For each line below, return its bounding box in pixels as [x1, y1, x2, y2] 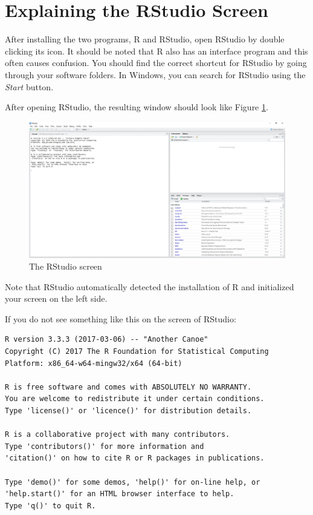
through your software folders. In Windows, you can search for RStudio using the [5, 68, 306, 81]
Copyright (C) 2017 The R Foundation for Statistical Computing [5, 347, 269, 356]
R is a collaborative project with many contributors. [5, 430, 230, 439]
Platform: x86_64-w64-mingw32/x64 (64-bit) [5, 359, 182, 368]
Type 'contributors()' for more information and [5, 442, 204, 451]
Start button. [5, 80, 54, 93]
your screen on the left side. [5, 292, 108, 305]
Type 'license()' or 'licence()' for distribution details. [5, 407, 252, 416]
